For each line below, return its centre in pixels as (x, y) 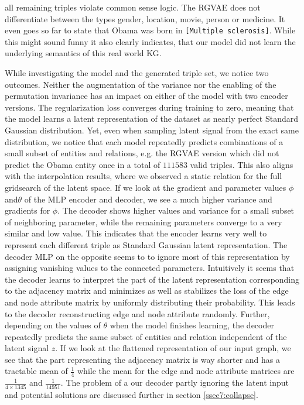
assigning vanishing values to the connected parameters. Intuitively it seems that (150, 268)
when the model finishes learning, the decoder (192, 325)
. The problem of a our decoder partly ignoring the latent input (175, 382)
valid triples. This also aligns (242, 164)
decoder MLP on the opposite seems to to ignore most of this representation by (147, 256)
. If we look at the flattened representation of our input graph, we (173, 348)
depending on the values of (53, 325)
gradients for (28, 210)
